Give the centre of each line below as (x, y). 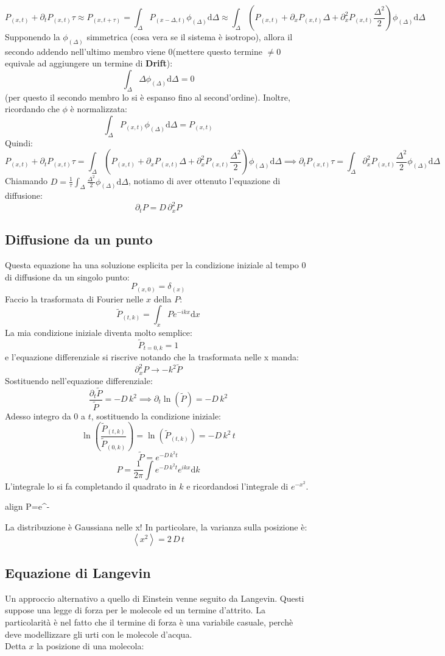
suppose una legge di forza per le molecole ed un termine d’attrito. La (135, 610)
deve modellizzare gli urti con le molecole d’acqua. (99, 634)
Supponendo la (33, 37)
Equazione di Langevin (78, 573)
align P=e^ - (27, 506)
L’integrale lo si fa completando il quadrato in (91, 486)
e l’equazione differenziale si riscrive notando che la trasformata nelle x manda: (152, 357)
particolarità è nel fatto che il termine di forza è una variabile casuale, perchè (149, 622)
